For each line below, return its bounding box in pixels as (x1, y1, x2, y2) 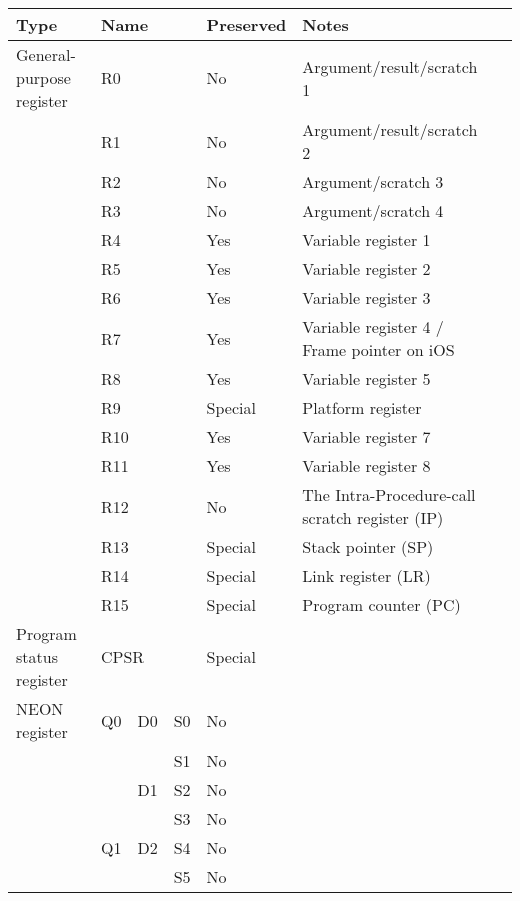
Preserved (206, 13, 287, 36)
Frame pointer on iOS (302, 338, 455, 361)
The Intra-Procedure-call (302, 483, 476, 506)
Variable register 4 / (302, 315, 444, 338)
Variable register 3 (302, 286, 431, 309)
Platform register (302, 396, 422, 419)
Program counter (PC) (302, 593, 461, 616)
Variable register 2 (302, 257, 431, 280)
